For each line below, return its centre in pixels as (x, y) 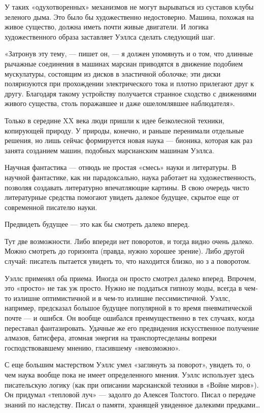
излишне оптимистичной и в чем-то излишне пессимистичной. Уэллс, (122, 298)
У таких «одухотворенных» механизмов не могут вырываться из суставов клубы (129, 7)
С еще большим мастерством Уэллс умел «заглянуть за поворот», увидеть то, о (127, 365)
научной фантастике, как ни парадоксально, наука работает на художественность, (130, 177)
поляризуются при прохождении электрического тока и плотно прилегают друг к (129, 83)
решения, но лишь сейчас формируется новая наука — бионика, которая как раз (129, 140)
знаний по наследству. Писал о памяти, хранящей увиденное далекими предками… (133, 404)
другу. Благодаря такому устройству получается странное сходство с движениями (131, 93)
